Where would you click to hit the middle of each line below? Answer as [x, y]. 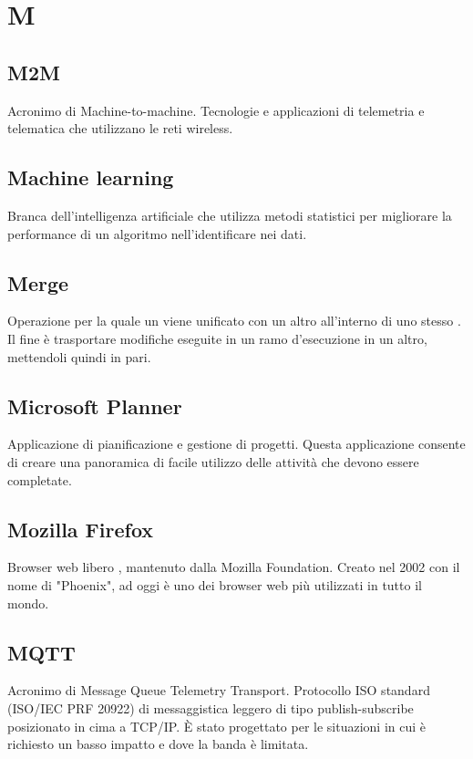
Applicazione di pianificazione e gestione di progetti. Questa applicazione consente [236, 444]
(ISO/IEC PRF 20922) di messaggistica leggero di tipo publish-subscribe [211, 707]
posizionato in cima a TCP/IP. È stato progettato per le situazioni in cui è [217, 726]
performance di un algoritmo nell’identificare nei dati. [157, 233]
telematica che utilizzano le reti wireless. [120, 128]
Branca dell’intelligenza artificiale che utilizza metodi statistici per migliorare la [230, 215]
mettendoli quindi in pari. [79, 356]
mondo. [28, 603]
